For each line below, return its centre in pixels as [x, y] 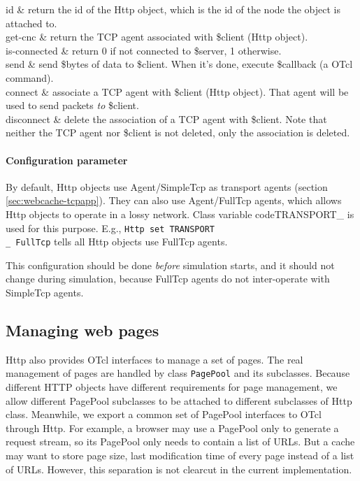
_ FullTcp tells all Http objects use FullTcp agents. [117, 242]
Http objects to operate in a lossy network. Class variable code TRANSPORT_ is [180, 214]
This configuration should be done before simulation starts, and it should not [170, 265]
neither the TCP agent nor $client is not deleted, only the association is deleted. [178, 132]
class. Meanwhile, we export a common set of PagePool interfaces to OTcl [164, 414]
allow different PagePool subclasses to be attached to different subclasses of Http [179, 400]
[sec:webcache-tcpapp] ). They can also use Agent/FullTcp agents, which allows [174, 200]
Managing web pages [82, 330]
